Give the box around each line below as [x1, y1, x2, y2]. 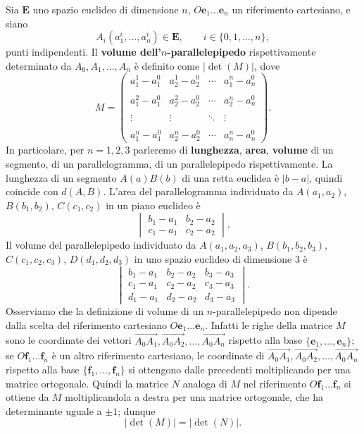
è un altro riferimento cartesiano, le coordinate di [51, 348, 265, 363]
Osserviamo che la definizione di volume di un [6, 304, 203, 318]
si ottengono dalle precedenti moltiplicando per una [128, 361, 351, 376]
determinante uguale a [6, 403, 102, 418]
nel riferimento [243, 376, 307, 390]
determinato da [6, 58, 72, 73]
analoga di [182, 376, 227, 390]
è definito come [134, 58, 200, 73]
